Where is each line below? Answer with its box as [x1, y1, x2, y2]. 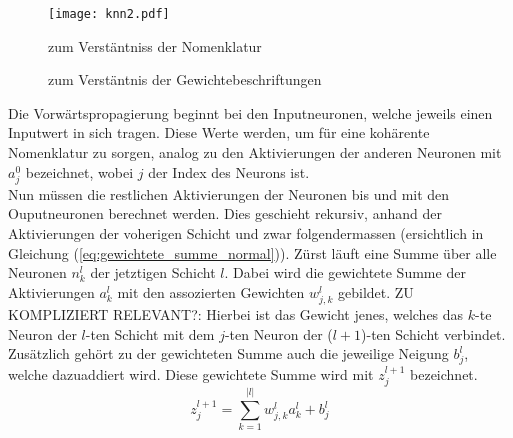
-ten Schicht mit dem [85, 323, 215, 344]
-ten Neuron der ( [224, 323, 333, 344]
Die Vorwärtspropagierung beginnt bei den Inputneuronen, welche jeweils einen [8, 102, 493, 123]
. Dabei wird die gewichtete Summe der [224, 262, 466, 283]
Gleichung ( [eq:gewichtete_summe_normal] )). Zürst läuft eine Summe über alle [8, 242, 497, 263]
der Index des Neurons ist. [148, 161, 310, 182]
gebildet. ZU [338, 281, 414, 302]
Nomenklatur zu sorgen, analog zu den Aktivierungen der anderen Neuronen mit [8, 142, 502, 163]
